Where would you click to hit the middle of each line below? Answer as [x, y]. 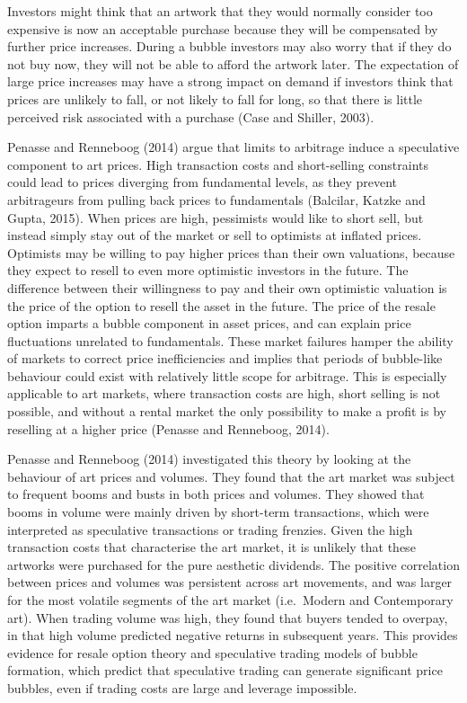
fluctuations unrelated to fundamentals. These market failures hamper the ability [230, 340]
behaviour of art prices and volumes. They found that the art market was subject [231, 476]
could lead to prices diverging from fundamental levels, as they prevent [202, 182]
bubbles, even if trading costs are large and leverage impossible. [182, 687]
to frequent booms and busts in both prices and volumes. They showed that [216, 494]
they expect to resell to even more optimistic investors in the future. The [208, 270]
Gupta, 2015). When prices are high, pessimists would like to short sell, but [216, 217]
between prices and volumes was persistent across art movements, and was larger [230, 582]
